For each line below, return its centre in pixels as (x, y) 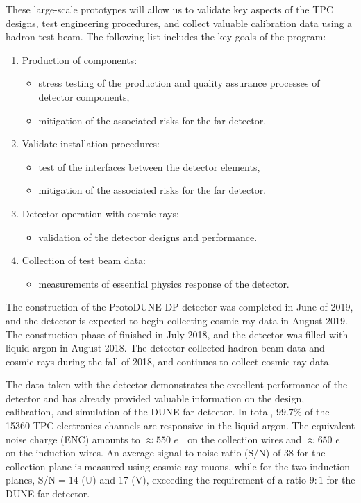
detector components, (84, 96)
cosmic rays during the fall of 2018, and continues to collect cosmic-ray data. (169, 361)
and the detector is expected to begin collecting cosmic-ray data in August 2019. (177, 320)
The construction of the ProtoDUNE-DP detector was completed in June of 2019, (179, 307)
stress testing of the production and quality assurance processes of (179, 83)
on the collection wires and (245, 439)
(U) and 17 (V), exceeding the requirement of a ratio (194, 480)
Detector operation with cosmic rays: (100, 213)
